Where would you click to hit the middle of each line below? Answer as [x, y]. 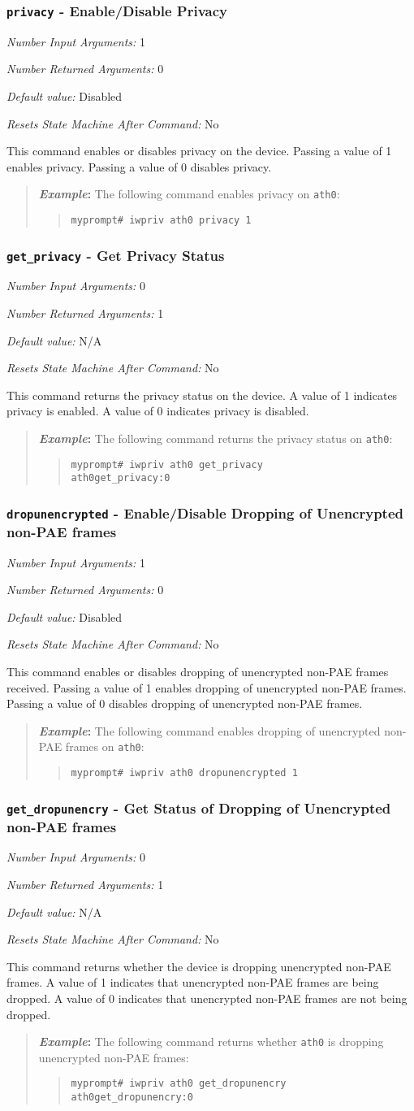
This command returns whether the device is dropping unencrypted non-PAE [199, 966]
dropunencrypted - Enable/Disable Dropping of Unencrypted [205, 512]
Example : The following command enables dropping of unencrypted [209, 730]
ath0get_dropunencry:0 [132, 1098]
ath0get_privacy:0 [121, 478]
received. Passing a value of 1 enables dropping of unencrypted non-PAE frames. [207, 687]
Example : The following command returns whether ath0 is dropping [211, 1042]
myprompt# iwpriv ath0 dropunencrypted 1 [184, 773]
